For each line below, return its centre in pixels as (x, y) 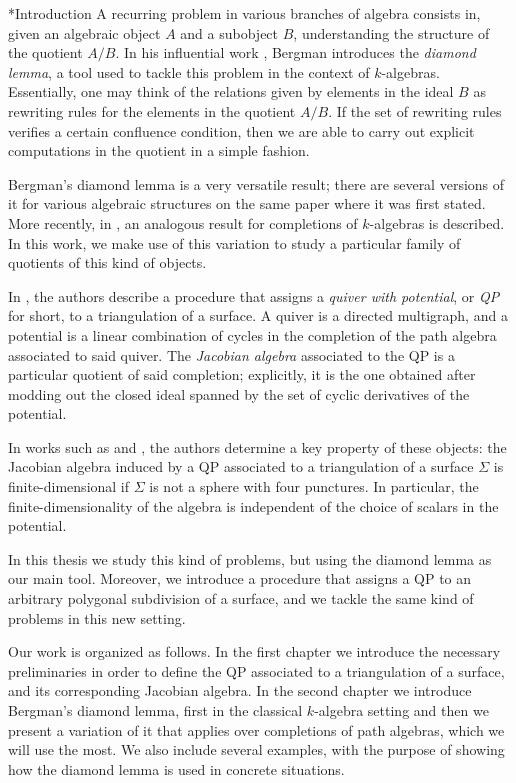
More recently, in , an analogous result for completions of (183, 222)
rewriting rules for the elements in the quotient (152, 110)
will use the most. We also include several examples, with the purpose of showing (256, 749)
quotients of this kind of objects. (107, 262)
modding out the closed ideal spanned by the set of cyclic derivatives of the (239, 393)
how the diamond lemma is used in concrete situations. (176, 768)
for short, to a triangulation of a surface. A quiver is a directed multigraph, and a (258, 315)
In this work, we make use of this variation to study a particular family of (234, 242)
